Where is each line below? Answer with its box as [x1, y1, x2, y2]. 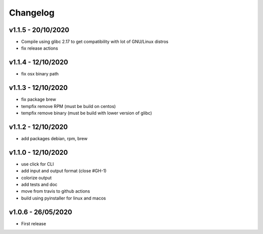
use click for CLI [21, 161, 54, 167]
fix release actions [21, 45, 58, 51]
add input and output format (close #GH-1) [21, 168, 107, 174]
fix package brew [21, 96, 56, 102]
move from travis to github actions [21, 188, 90, 194]
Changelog [9, 7, 55, 18]
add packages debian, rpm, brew [21, 135, 88, 141]
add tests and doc [21, 181, 58, 187]
